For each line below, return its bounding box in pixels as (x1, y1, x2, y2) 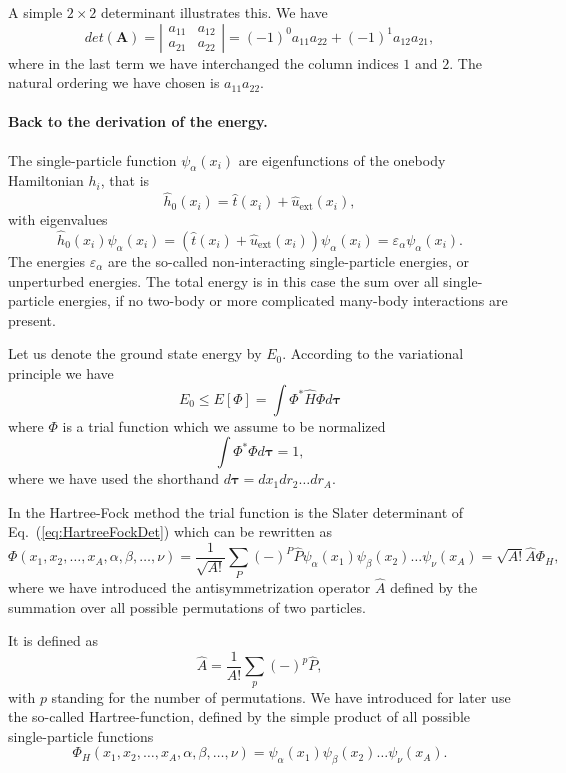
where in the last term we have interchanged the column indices (8, 52, 399, 73)
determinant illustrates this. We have (101, 2, 328, 22)
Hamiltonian (8, 170, 84, 191)
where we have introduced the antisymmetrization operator (8, 576, 371, 597)
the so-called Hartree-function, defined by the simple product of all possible (8, 706, 471, 727)
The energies (8, 251, 86, 271)
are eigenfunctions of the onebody (238, 149, 446, 170)
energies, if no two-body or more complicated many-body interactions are (58, 290, 508, 311)
